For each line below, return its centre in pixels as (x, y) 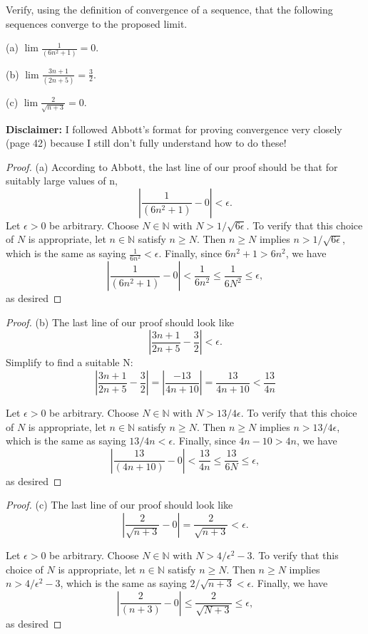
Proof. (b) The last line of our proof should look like (120, 322)
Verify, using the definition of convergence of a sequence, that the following (169, 9)
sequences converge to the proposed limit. (97, 23)
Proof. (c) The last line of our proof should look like (119, 505)
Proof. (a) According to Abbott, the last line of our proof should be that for (172, 166)
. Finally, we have (290, 583)
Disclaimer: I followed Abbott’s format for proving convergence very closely (174, 129)
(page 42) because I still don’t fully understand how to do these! (146, 143)
